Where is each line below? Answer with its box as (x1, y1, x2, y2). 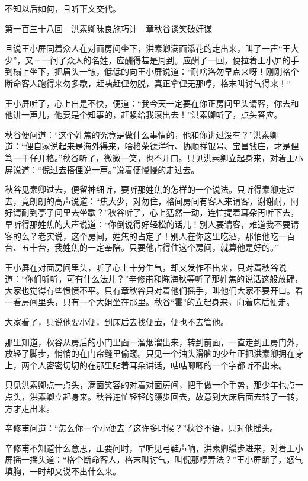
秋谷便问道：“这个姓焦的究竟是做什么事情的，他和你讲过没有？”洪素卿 (5, 128, 278, 140)
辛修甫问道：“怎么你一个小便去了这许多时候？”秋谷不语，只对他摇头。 (5, 422, 278, 434)
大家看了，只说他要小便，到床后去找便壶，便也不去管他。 (5, 316, 229, 328)
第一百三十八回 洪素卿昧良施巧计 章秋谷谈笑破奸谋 (5, 22, 212, 34)
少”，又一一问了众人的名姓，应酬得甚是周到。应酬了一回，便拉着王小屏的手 (5, 53, 299, 66)
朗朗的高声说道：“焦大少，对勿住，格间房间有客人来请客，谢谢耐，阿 (29, 194, 299, 207)
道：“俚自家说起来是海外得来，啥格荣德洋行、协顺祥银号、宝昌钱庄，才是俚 (5, 140, 299, 152)
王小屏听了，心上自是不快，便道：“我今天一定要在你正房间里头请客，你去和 (5, 97, 299, 109)
